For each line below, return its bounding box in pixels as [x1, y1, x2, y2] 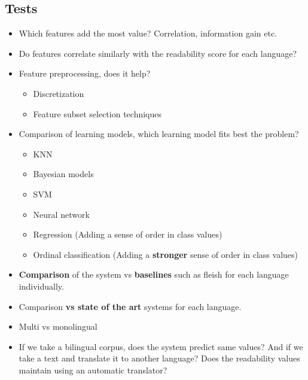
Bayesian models [33, 168, 94, 180]
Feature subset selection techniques [33, 107, 162, 120]
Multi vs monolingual [19, 320, 97, 333]
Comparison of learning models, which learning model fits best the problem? [19, 127, 299, 140]
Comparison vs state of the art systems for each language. [19, 300, 242, 312]
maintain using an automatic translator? [19, 363, 167, 376]
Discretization [33, 87, 84, 99]
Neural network [33, 208, 90, 220]
